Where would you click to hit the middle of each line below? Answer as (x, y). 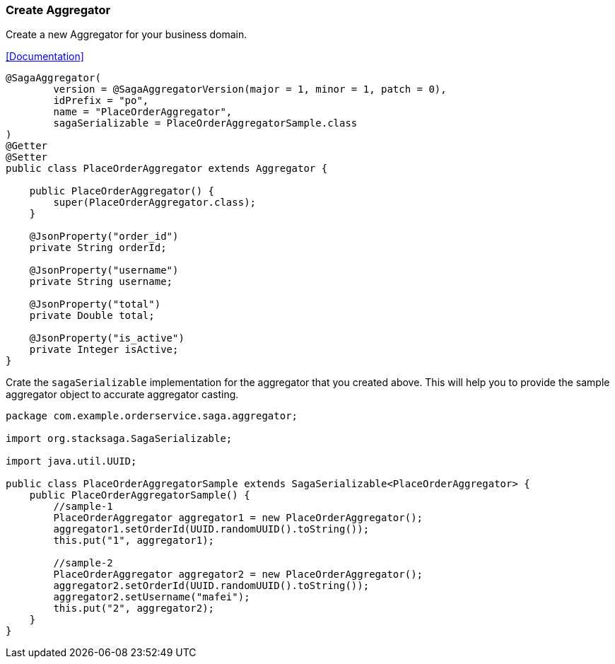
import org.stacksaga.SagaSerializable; (119, 439)
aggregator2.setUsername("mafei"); (152, 597)
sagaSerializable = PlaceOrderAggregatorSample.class (205, 123)
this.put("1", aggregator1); (134, 541)
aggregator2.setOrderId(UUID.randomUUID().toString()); (211, 586)
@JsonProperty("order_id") (104, 237)
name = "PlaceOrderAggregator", (143, 112)
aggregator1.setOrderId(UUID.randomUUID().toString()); (211, 529)
